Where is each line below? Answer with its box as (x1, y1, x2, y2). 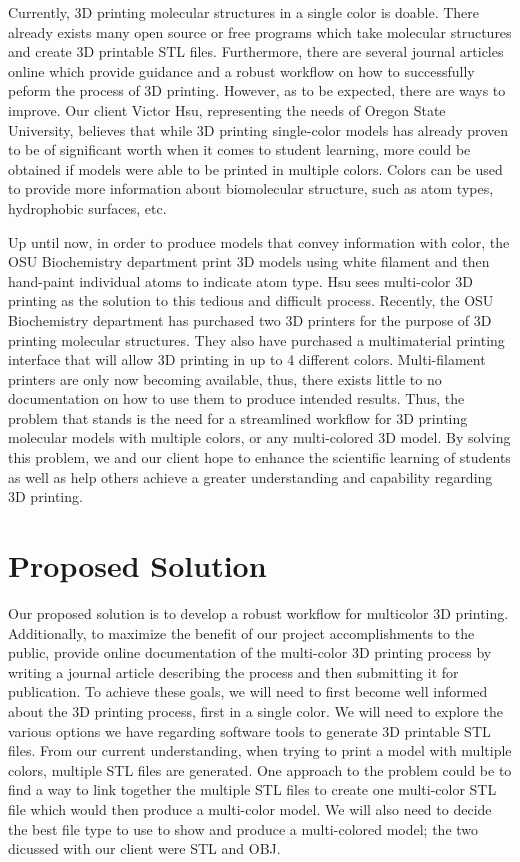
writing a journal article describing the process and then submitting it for (8, 661, 459, 682)
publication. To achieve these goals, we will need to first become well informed (8, 681, 488, 702)
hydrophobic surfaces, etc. (8, 197, 167, 218)
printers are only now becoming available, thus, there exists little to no (8, 368, 442, 389)
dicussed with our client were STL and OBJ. (8, 838, 281, 859)
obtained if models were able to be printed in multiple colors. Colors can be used (8, 158, 503, 179)
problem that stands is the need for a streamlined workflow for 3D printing (8, 407, 468, 428)
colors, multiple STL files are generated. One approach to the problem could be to (8, 759, 512, 780)
